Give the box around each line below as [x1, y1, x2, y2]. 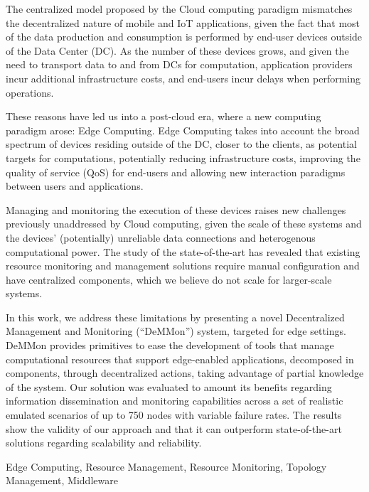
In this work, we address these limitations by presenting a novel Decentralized [6, 309, 345, 324]
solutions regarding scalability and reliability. [6, 435, 202, 450]
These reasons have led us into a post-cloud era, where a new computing [6, 109, 321, 124]
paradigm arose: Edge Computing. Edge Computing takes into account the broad [6, 122, 360, 137]
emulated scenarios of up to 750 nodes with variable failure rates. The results [6, 407, 342, 422]
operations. [6, 85, 54, 100]
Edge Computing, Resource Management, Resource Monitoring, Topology [6, 459, 327, 474]
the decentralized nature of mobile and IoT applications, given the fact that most [6, 15, 360, 30]
